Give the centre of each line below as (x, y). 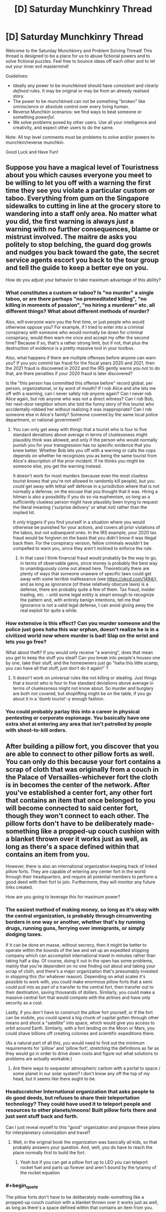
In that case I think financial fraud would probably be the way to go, (88, 558)
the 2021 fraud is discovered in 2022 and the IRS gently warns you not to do (83, 368)
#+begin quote (22, 1186)
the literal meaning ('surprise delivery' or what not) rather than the (80, 507)
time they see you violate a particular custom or (80, 191)
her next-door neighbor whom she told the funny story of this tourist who (80, 404)
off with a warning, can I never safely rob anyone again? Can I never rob (79, 393)
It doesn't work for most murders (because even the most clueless (80, 476)
